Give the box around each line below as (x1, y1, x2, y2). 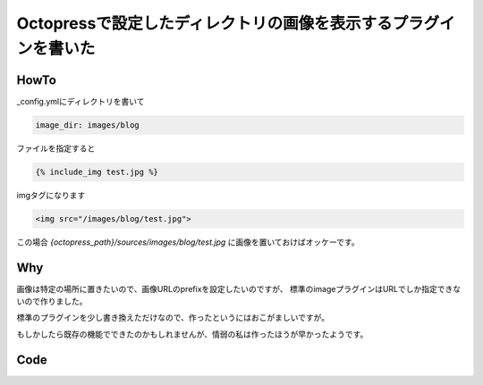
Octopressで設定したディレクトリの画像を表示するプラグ (16, 13, 440, 33)
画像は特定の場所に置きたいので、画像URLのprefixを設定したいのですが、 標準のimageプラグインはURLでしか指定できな (16, 283, 462, 294)
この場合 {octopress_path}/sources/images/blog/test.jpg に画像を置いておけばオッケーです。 (16, 237, 360, 247)
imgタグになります (16, 189, 86, 200)
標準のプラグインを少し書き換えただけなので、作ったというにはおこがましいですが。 (16, 313, 330, 323)
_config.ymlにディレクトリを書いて (16, 96, 145, 106)
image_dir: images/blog (35, 120, 140, 130)
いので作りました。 (16, 296, 88, 307)
